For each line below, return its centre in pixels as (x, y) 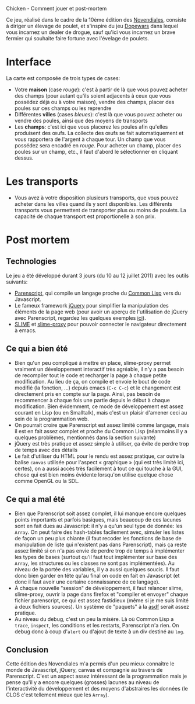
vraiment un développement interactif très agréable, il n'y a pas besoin (99, 369)
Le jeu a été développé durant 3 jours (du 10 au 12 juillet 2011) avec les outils (97, 275)
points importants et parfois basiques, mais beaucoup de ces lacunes (98, 519)
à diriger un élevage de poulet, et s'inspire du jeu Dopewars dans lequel (92, 26)
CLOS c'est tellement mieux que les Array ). (58, 695)
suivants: (17, 282)
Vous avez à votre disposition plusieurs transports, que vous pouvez (96, 198)
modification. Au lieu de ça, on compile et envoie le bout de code (92, 381)
